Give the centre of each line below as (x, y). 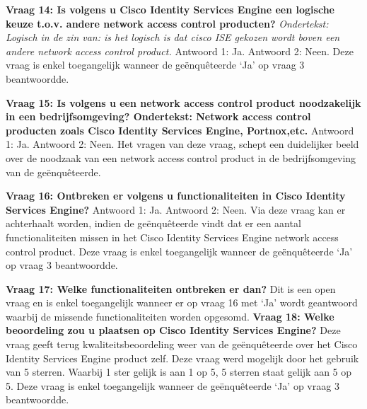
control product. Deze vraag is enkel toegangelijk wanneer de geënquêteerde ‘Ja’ (179, 251)
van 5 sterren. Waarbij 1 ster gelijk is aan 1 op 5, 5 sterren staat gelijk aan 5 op (179, 372)
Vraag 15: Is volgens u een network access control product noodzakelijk (183, 102)
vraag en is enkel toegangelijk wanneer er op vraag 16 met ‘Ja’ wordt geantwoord (182, 303)
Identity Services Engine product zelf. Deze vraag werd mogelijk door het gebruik (182, 358)
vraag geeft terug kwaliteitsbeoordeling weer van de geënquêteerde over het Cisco (182, 344)
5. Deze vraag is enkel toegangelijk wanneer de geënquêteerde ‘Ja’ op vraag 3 (173, 385)
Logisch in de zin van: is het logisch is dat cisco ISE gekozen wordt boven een (173, 37)
